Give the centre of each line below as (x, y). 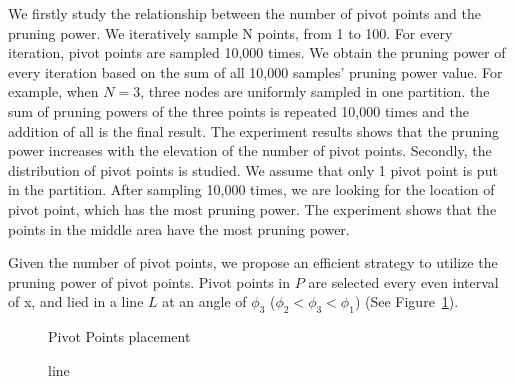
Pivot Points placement (119, 336)
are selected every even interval (403, 281)
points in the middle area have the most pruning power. (179, 228)
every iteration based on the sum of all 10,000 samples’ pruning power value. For (255, 71)
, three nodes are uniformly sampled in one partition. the (315, 91)
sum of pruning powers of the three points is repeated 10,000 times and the (238, 110)
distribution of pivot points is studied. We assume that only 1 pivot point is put (253, 169)
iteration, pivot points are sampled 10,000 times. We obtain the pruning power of (257, 52)
